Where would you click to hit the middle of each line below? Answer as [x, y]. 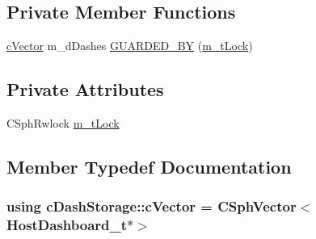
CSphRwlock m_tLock [63, 123]
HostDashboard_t [67, 225]
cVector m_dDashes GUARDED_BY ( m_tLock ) [130, 46]
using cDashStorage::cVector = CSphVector [152, 206]
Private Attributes [85, 89]
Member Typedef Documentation [149, 166]
